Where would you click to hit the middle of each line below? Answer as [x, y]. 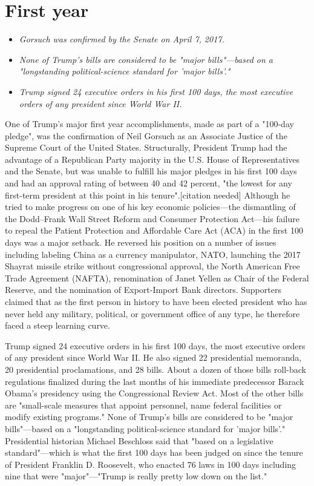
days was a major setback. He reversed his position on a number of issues [141, 242]
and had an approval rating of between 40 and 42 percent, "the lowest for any [149, 183]
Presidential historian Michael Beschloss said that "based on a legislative [139, 440]
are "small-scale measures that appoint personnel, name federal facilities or [143, 405]
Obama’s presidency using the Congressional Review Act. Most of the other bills [154, 393]
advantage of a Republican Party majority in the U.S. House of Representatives [152, 159]
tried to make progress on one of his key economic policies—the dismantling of [150, 207]
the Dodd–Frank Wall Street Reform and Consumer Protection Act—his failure [152, 218]
